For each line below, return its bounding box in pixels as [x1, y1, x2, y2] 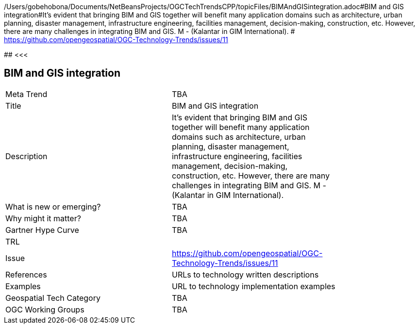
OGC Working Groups [5, 304, 84, 314]
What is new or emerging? [5, 201, 101, 212]
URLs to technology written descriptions [172, 269, 319, 279]
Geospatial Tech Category [5, 293, 101, 303]
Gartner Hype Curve [5, 225, 79, 235]
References [5, 269, 47, 279]
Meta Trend [5, 89, 48, 99]
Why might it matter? [5, 213, 81, 223]
